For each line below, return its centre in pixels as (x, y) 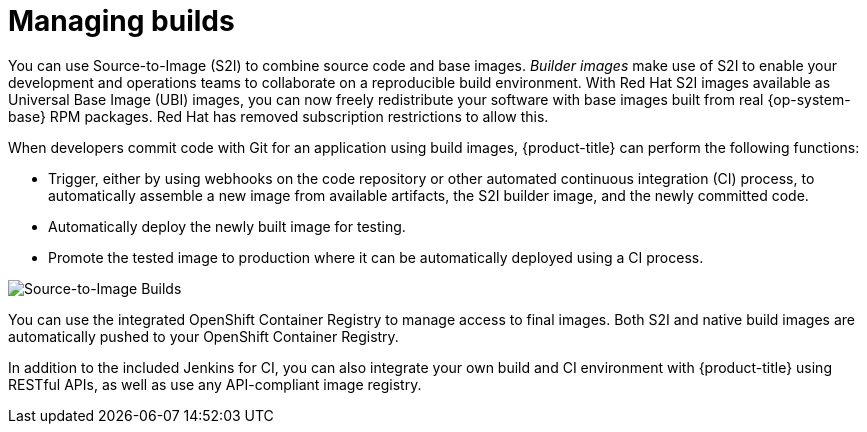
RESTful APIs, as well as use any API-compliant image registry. (215, 384)
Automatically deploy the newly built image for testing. (227, 226)
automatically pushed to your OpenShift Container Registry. (203, 336)
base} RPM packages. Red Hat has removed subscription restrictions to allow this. (278, 116)
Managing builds (121, 21)
